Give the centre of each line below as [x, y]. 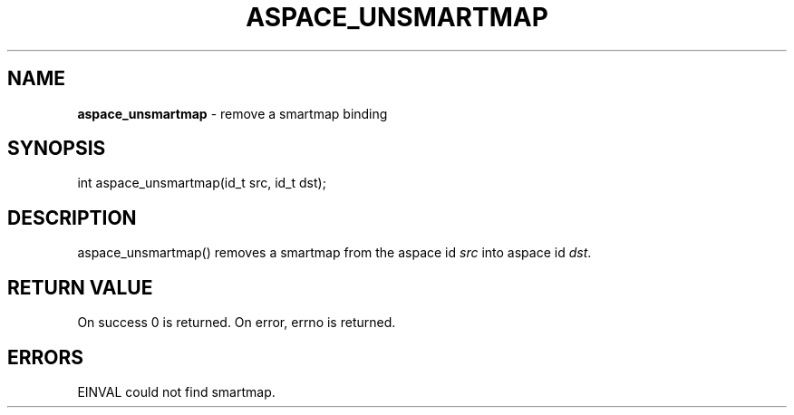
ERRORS [46, 357]
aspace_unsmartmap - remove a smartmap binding [232, 113]
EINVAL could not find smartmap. [176, 391]
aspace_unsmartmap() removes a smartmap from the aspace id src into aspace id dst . [334, 253]
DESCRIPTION [72, 217]
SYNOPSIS [57, 149]
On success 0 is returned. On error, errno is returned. [237, 323]
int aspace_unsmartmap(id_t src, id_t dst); [202, 183]
